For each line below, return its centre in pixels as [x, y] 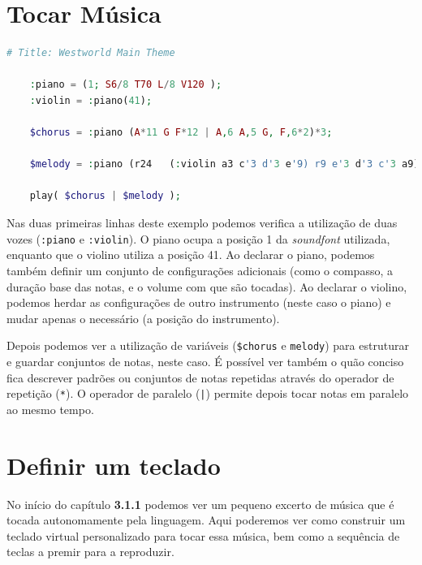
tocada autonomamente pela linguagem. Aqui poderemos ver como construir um [206, 520]
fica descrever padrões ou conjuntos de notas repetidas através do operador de [200, 377]
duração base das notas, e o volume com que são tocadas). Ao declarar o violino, [207, 286]
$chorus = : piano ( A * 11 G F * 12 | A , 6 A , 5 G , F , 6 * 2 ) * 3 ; [181, 133]
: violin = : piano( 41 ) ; [91, 100]
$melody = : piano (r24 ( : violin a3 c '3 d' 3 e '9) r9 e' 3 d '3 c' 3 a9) [224, 164]
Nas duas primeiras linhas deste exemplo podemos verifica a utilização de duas [202, 223]
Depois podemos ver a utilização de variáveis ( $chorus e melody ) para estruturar [208, 345]
